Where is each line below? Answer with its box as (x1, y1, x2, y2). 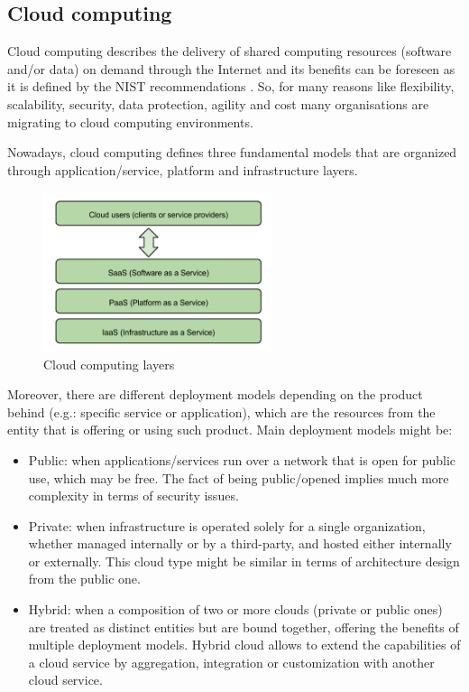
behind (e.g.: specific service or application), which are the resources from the (7, 402, 436, 421)
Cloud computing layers (43, 354, 175, 373)
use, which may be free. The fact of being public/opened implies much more (28, 468, 449, 487)
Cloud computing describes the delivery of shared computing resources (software (7, 42, 452, 61)
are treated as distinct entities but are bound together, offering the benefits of (28, 617, 459, 636)
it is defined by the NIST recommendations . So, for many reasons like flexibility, (7, 77, 455, 96)
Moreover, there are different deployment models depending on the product (7, 385, 423, 404)
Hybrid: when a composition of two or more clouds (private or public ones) (28, 600, 443, 619)
